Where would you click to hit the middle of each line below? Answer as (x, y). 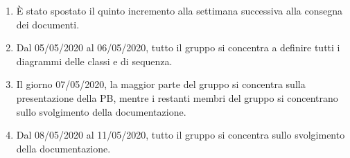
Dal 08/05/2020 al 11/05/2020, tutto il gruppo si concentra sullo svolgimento (181, 135)
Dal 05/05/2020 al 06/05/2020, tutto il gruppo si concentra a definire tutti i (178, 47)
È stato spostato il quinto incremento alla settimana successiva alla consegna (179, 10)
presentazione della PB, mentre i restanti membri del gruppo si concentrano (177, 97)
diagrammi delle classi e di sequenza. (94, 61)
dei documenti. (48, 24)
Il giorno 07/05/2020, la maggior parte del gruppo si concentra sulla (161, 84)
